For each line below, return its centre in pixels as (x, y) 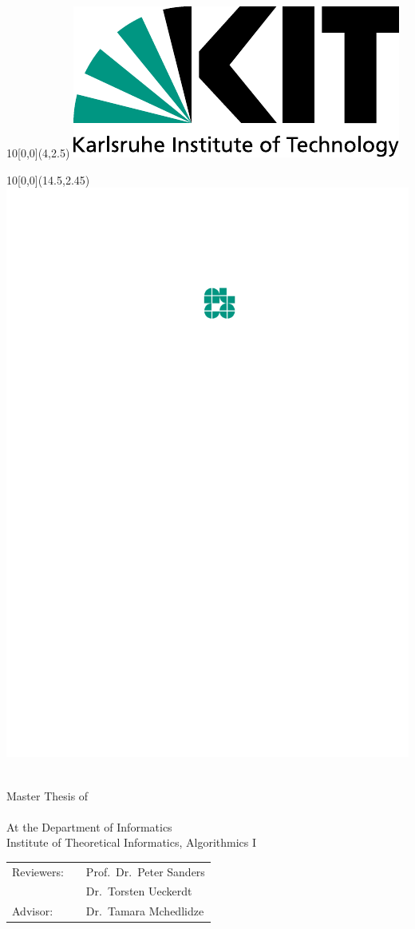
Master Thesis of (47, 795)
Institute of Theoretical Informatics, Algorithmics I (132, 842)
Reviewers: (38, 871)
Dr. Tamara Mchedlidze (145, 911)
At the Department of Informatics (89, 826)
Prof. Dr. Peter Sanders (145, 871)
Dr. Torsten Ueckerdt (139, 891)
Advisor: (33, 911)
